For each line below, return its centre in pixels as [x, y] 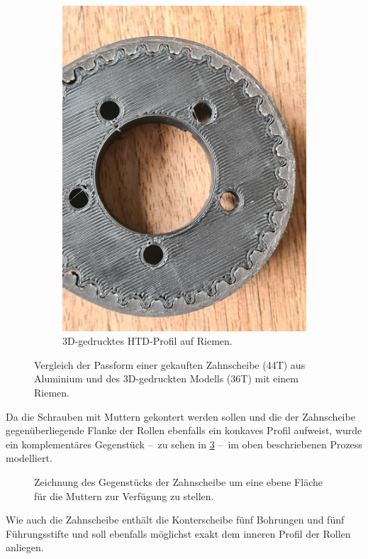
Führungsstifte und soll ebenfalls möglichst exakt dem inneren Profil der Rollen [178, 533]
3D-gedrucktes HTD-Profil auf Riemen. [147, 341]
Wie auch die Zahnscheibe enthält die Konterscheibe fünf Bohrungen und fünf [175, 520]
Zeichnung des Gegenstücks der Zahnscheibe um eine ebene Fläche [178, 482]
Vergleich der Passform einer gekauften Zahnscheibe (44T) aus [170, 364]
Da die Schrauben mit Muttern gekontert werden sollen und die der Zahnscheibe [180, 416]
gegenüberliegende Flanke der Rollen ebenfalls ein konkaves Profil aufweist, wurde [184, 430]
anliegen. [25, 547]
